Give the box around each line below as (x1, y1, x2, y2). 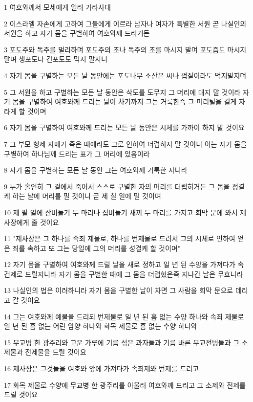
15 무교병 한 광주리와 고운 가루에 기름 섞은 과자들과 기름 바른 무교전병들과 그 (4, 337, 240, 347)
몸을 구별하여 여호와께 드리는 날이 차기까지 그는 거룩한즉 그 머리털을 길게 (12, 96, 237, 107)
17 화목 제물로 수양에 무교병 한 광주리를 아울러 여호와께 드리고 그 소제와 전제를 (4, 380, 246, 390)
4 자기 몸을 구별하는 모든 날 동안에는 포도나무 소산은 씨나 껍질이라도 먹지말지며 (4, 70, 247, 80)
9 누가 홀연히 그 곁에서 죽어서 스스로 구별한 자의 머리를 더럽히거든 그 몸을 (4, 181, 230, 191)
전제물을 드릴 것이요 (25, 347, 86, 357)
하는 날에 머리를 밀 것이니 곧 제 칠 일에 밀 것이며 (12, 191, 161, 201)
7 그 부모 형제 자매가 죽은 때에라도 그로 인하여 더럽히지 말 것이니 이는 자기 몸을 (4, 138, 247, 149)
